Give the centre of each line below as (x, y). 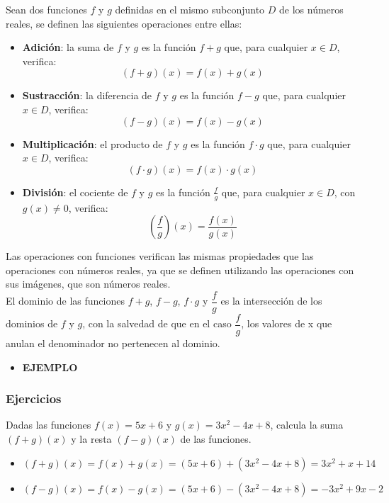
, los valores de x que (287, 323)
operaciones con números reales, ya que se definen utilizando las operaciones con (180, 270)
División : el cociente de (75, 192)
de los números (311, 9)
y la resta (91, 439)
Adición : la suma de (68, 47)
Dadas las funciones (49, 425)
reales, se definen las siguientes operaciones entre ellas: (124, 23)
